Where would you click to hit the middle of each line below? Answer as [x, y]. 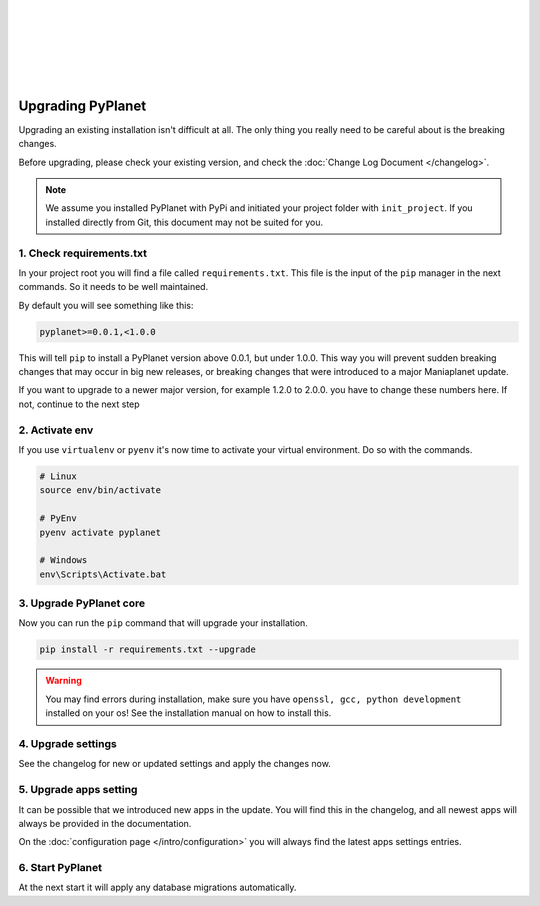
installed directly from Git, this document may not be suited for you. [184, 222]
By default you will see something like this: [106, 305]
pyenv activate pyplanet [100, 532]
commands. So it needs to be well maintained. [113, 287]
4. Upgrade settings [67, 743]
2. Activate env [56, 430]
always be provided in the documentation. [105, 823]
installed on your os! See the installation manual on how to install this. [188, 713]
